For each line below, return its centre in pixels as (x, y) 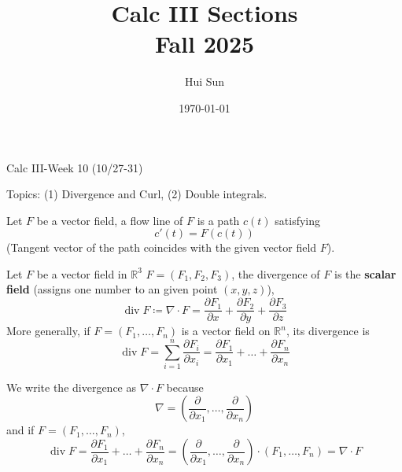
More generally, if (48, 331)
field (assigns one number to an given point (112, 289)
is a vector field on (226, 331)
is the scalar (365, 273)
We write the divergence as (72, 387)
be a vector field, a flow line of (110, 220)
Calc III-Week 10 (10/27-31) (75, 167)
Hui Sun (205, 81)
